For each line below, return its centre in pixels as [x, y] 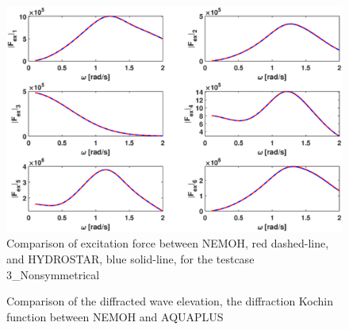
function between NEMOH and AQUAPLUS [115, 316]
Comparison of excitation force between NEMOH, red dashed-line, [168, 243]
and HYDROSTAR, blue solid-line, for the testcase [130, 259]
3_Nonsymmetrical [53, 274]
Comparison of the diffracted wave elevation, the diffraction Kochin [170, 301]
